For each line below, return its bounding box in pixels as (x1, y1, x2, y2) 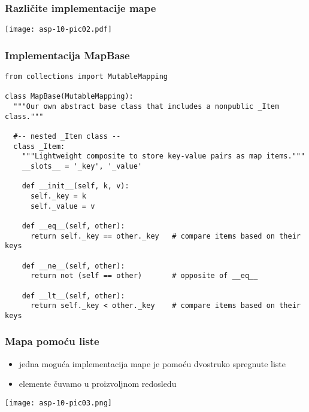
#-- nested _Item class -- (13, 132, 121, 141)
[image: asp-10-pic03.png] (5, 398, 112, 407)
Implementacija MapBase (5, 47, 130, 62)
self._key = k (30, 191, 87, 200)
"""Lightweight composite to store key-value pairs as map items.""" (22, 152, 305, 161)
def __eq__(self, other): (22, 221, 125, 230)
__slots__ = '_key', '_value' (22, 162, 143, 170)
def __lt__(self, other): (22, 291, 125, 300)
